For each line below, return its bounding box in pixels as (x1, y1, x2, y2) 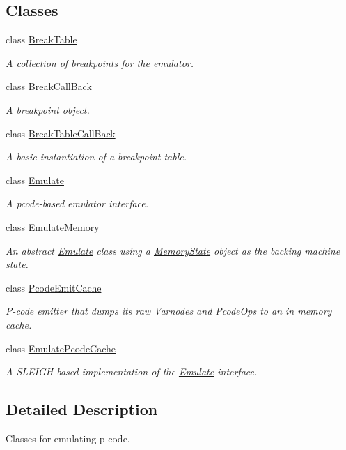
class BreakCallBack (6, 79, 92, 93)
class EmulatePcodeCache (6, 340, 116, 355)
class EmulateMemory (6, 219, 100, 234)
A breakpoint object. (6, 102, 90, 117)
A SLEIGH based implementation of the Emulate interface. (6, 364, 258, 379)
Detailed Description (6, 398, 158, 420)
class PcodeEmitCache (6, 280, 102, 294)
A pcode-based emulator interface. (6, 196, 149, 211)
